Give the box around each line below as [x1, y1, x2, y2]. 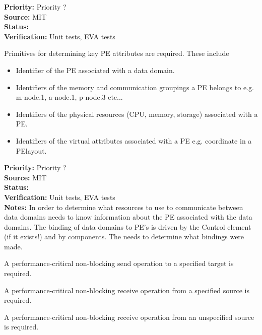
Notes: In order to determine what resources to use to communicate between [4, 202, 243, 212]
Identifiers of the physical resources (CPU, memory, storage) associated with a [16, 108, 258, 119]
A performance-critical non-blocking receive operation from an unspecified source [4, 311, 254, 322]
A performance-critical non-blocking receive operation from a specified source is [4, 285, 249, 295]
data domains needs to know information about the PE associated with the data [4, 212, 252, 222]
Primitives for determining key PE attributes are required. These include [4, 48, 229, 58]
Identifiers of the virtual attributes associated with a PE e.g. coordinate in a [16, 135, 252, 146]
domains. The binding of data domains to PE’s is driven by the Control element [4, 221, 251, 232]
